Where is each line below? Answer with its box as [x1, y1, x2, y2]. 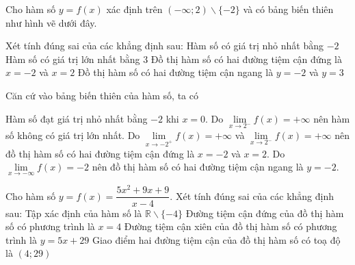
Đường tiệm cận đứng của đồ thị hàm [185, 205, 344, 220]
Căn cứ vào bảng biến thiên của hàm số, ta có [5, 88, 199, 102]
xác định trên [106, 2, 163, 16]
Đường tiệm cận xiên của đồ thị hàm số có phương [124, 219, 337, 234]
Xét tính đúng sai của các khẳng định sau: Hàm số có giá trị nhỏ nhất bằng [5, 38, 324, 53]
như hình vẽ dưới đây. [5, 15, 97, 29]
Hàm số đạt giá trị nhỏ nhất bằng [5, 111, 148, 125]
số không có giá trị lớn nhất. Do [5, 127, 140, 142]
